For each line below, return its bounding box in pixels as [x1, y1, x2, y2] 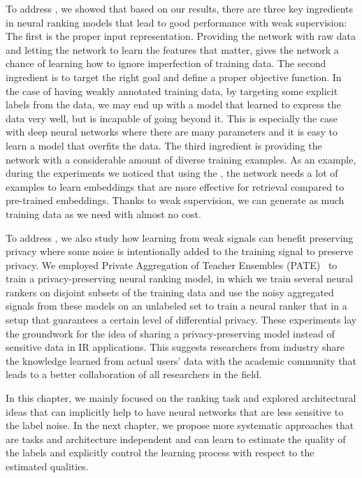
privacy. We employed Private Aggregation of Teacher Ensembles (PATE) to [6, 257, 338, 272]
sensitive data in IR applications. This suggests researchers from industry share [6, 340, 345, 354]
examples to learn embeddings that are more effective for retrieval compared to [6, 179, 345, 194]
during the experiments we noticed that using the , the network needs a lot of [6, 166, 338, 180]
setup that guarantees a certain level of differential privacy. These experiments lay [6, 312, 357, 327]
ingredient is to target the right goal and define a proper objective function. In [6, 69, 342, 84]
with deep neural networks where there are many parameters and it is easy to [6, 124, 338, 139]
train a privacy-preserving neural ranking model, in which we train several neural [6, 271, 354, 286]
